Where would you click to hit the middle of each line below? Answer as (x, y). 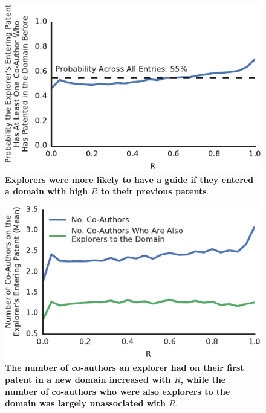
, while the (203, 379)
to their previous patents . (155, 191)
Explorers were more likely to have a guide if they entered (129, 179)
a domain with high (47, 191)
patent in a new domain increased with (88, 379)
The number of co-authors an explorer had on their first (125, 367)
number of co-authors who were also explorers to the (118, 391)
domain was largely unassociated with (86, 403)
